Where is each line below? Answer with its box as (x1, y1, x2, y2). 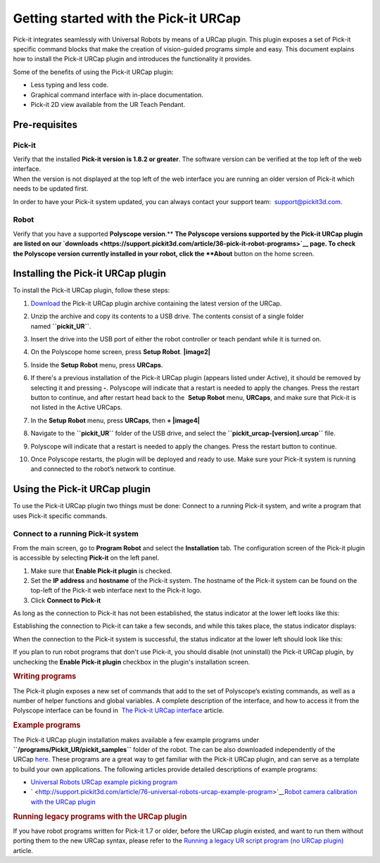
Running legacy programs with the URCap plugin (13, 812, 187, 821)
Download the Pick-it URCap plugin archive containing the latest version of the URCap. (30, 299, 282, 308)
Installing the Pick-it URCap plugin (13, 267, 167, 279)
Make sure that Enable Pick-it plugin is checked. (30, 567, 172, 575)
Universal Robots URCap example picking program (30, 778, 178, 786)
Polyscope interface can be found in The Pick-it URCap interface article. (13, 706, 224, 714)
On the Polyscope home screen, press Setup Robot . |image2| (30, 348, 211, 356)
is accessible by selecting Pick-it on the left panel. (13, 553, 160, 562)
